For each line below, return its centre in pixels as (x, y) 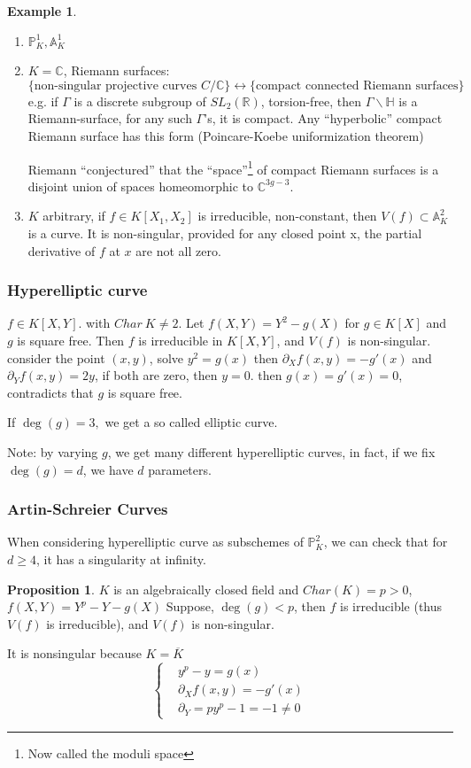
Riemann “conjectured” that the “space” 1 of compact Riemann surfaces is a (233, 167)
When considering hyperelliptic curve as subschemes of (155, 542)
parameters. (180, 469)
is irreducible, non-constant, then (287, 216)
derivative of (62, 250)
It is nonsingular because (74, 653)
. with (94, 323)
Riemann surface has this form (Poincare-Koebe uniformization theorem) (226, 135)
